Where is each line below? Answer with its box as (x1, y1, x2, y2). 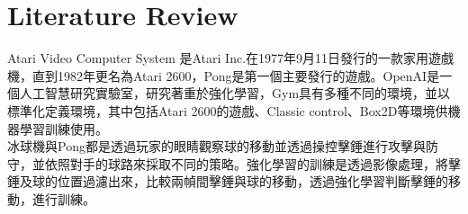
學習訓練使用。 (19, 119, 108, 138)
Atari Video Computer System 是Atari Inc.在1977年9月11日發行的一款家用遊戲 (7, 49, 454, 67)
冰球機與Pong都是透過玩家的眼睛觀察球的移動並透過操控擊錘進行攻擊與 (7, 137, 426, 156)
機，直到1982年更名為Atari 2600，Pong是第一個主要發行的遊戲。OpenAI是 (7, 66, 440, 85)
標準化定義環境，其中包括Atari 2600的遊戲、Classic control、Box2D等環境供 (7, 101, 448, 120)
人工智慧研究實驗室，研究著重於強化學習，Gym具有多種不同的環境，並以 (19, 84, 451, 103)
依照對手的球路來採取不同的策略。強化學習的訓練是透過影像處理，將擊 (44, 154, 461, 173)
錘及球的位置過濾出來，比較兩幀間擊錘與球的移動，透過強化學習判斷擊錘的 (7, 172, 448, 191)
